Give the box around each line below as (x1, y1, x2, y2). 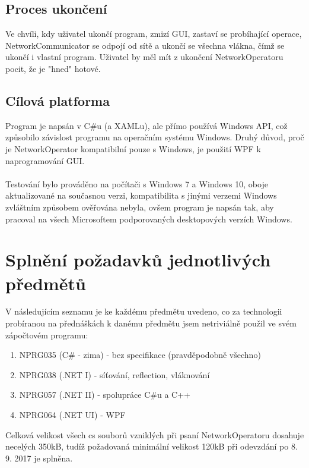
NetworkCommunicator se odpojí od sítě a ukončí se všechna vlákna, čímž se (5, 39, 285, 51)
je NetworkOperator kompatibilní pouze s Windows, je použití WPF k (5, 142, 261, 155)
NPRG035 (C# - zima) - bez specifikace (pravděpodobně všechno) (19, 348, 261, 361)
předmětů (5, 271, 86, 295)
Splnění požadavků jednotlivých (5, 247, 271, 272)
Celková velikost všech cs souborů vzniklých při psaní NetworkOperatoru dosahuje (5, 428, 304, 441)
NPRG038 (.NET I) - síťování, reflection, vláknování (19, 368, 210, 381)
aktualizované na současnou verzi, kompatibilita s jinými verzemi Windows (5, 189, 277, 202)
